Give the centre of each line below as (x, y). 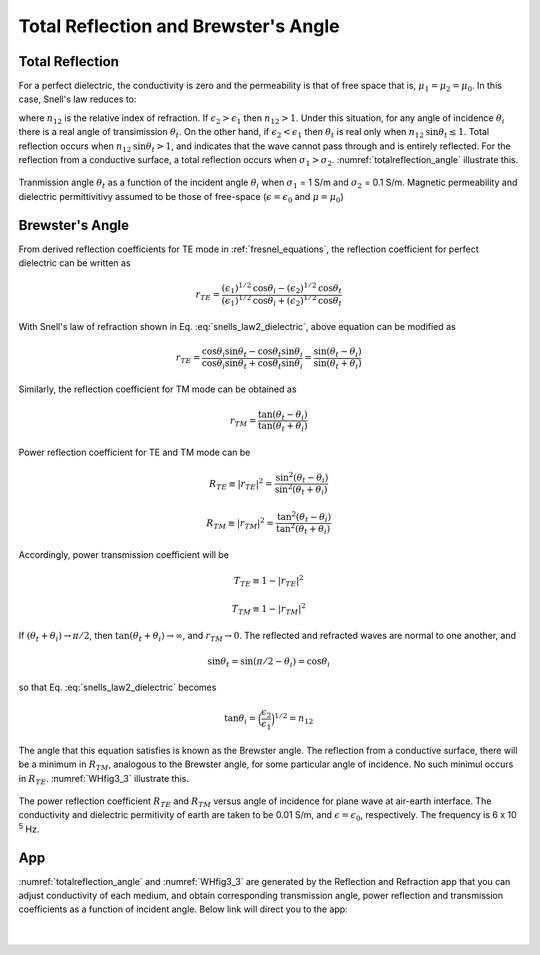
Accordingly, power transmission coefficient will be (124, 555)
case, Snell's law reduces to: (77, 99)
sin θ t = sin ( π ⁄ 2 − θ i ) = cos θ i (268, 662)
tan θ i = (240, 720)
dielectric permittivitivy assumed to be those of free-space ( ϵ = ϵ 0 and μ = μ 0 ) (181, 197)
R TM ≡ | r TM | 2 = (240, 523)
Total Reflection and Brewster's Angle (179, 26)
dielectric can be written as (74, 263)
